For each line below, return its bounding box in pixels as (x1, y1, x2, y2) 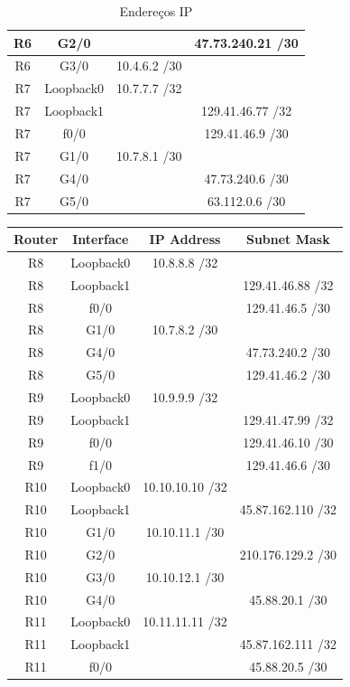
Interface (72, 230, 129, 249)
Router (14, 230, 59, 249)
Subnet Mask (245, 230, 330, 249)
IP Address (149, 230, 221, 249)
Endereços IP (119, 2, 193, 20)
